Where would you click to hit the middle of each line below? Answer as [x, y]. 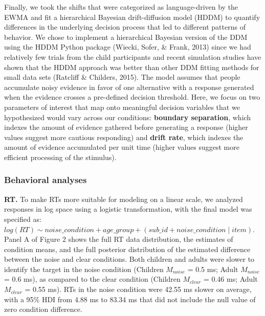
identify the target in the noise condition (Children [84, 269]
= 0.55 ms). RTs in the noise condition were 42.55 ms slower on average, [138, 289]
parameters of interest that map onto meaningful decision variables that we [122, 107]
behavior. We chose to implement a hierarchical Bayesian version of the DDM [126, 37]
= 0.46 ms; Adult [230, 279]
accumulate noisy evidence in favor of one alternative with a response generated [129, 87]
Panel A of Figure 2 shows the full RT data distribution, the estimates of [119, 239]
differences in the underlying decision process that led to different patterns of [125, 27]
